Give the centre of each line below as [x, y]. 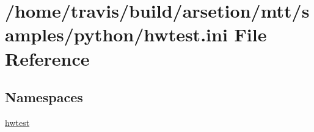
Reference [47, 58]
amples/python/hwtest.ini [116, 34]
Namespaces [44, 97]
